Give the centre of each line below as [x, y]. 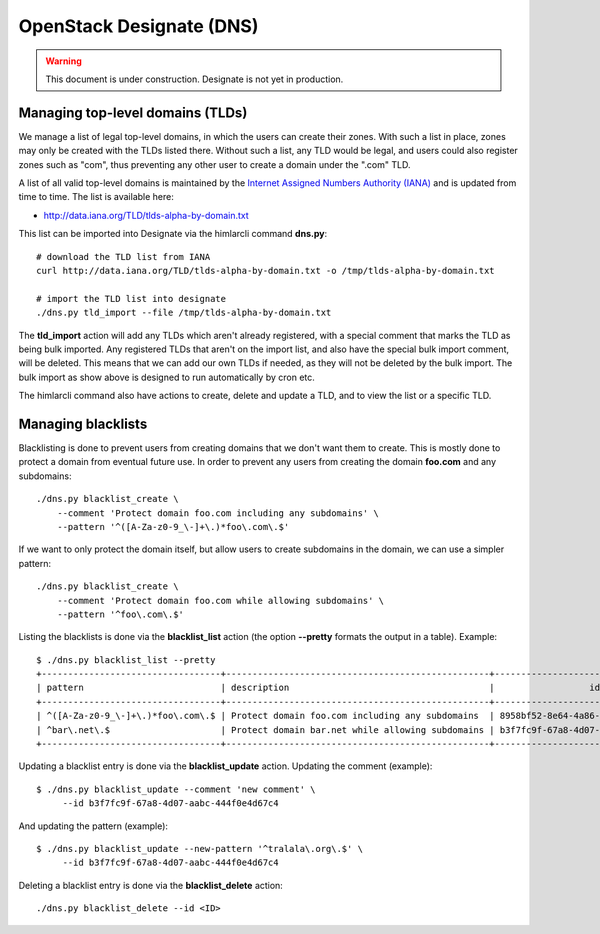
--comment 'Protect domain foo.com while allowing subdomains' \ [220, 600]
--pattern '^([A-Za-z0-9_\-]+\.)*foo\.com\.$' [173, 526]
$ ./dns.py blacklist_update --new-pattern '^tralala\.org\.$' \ [200, 848]
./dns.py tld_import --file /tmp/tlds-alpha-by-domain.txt [184, 313]
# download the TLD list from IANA [123, 256]
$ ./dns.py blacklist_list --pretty [126, 659]
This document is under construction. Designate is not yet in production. [194, 79]
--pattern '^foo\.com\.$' [120, 614]
